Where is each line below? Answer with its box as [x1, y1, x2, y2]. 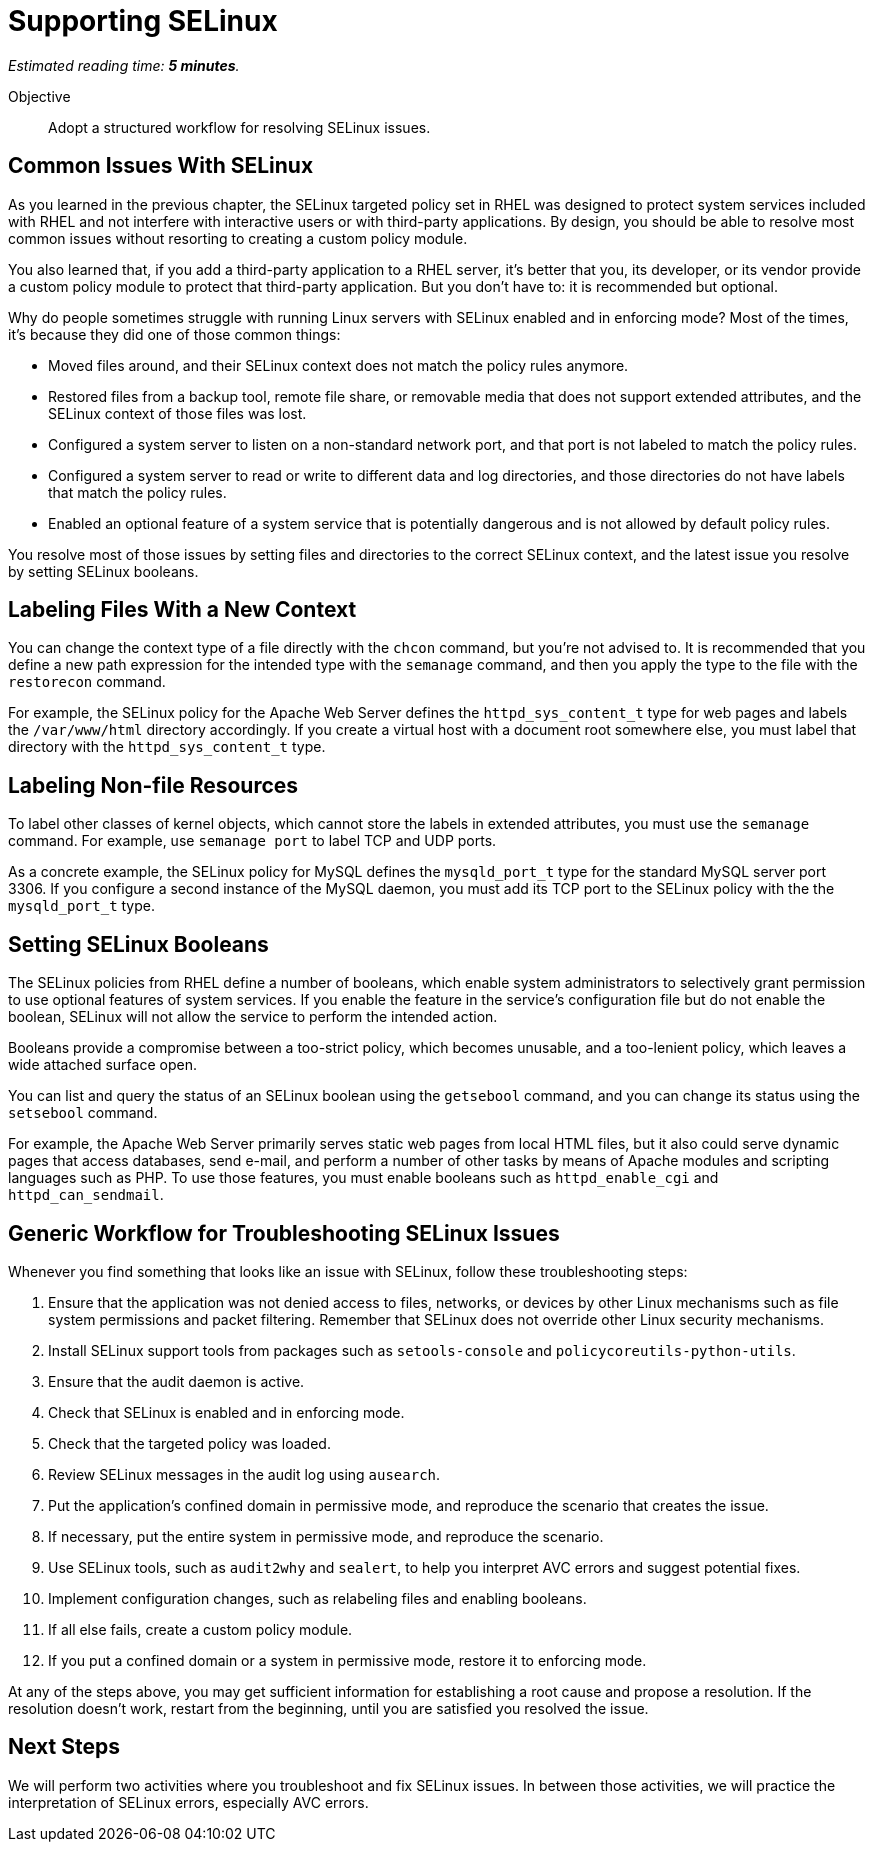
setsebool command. [8, 1104, 158, 1122]
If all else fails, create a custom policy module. [48, 1620, 353, 1638]
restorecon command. [8, 673, 166, 691]
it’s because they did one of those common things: [8, 325, 341, 343]
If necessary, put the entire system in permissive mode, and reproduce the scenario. [48, 1527, 604, 1545]
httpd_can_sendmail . [8, 1186, 164, 1204]
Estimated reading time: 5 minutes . [8, 56, 240, 74]
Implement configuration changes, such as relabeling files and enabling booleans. [48, 1589, 587, 1607]
